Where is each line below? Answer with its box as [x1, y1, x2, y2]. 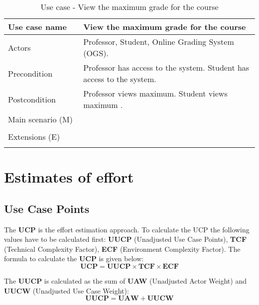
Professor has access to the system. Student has [83, 62, 250, 73]
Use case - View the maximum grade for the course [40, 1, 219, 12]
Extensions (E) [8, 131, 60, 142]
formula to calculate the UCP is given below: [4, 253, 144, 264]
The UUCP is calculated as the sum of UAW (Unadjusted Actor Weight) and [4, 275, 247, 286]
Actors [8, 41, 31, 53]
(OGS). [83, 47, 109, 59]
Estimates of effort [4, 167, 134, 187]
